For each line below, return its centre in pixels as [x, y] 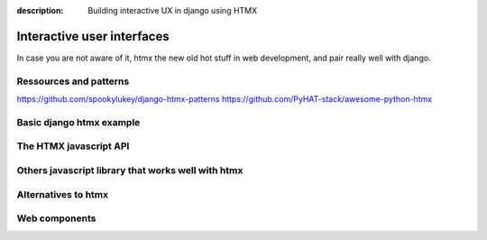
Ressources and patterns [73, 81]
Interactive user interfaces [93, 36]
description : [40, 10]
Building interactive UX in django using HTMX [173, 10]
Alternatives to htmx [62, 194]
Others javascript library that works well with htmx [130, 170]
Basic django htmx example [78, 122]
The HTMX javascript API [73, 146]
